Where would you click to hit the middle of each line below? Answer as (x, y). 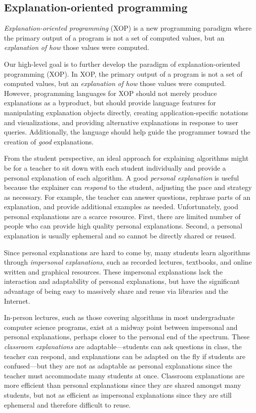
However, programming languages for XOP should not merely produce (110, 93)
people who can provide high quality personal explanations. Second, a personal (123, 226)
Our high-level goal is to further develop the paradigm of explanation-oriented (122, 64)
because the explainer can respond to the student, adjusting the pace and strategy (128, 187)
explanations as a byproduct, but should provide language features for (110, 103)
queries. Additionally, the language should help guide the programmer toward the (127, 132)
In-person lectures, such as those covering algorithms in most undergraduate (119, 317)
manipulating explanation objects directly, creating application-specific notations (126, 112)
